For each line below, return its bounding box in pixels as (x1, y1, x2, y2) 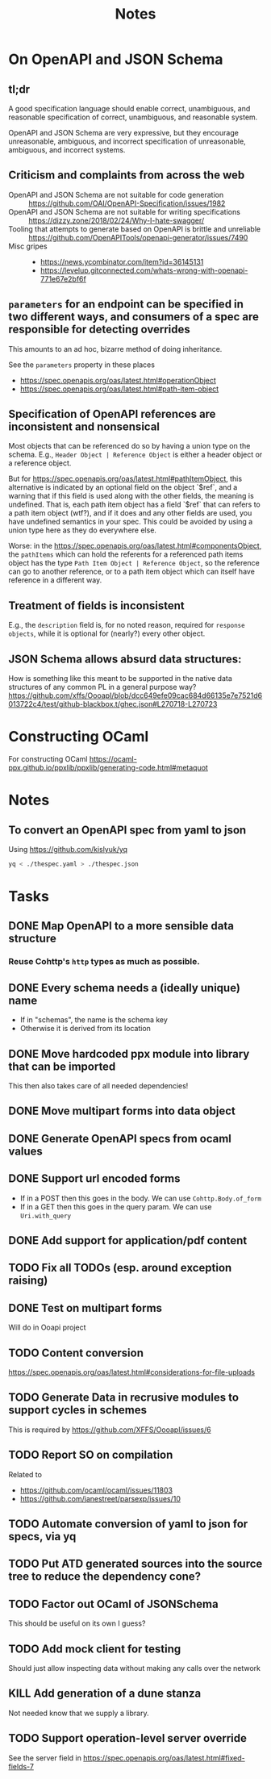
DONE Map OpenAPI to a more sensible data (8, 919, 234, 933)
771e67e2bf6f (40, 274, 86, 283)
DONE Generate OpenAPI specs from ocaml (8, 1131, 232, 1146)
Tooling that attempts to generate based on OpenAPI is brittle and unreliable (8, 223, 261, 234)
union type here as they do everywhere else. (8, 525, 157, 535)
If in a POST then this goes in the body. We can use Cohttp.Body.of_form (19, 1193, 262, 1203)
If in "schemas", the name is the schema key (19, 1015, 168, 1025)
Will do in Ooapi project (8, 1322, 86, 1332)
